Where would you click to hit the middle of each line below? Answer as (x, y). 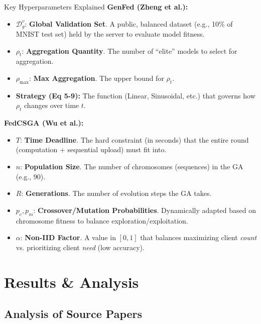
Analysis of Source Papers (73, 314)
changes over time (52, 105)
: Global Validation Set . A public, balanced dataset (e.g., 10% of (129, 23)
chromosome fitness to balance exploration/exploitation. (102, 220)
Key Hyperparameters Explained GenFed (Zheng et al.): (96, 7)
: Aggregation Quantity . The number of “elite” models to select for (129, 50)
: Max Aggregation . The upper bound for (97, 78)
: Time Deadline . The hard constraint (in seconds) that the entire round (134, 139)
